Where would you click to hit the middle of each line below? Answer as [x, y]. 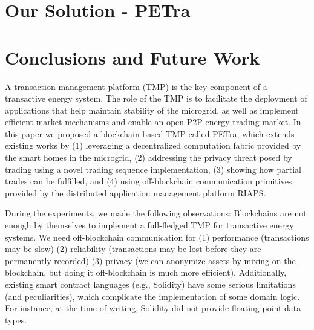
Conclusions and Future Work [132, 57]
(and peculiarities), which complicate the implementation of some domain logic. [152, 296]
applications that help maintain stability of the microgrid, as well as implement [152, 110]
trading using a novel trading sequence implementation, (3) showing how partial [153, 169]
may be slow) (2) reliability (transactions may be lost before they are [133, 249]
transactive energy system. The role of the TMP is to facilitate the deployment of [156, 98]
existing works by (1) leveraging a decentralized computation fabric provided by [153, 145]
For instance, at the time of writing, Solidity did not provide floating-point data [153, 308]
